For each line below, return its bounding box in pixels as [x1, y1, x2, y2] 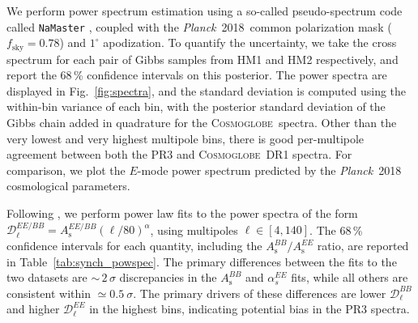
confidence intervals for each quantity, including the [6, 237, 262, 254]
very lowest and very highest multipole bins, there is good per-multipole [6, 130, 365, 147]
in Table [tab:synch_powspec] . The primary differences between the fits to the [6, 253, 397, 270]
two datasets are [6, 269, 87, 286]
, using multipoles [150, 221, 238, 238]
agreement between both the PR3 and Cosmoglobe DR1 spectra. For [6, 146, 352, 163]
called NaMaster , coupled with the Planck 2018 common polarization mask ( [6, 18, 392, 35]
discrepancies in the [119, 269, 217, 286]
